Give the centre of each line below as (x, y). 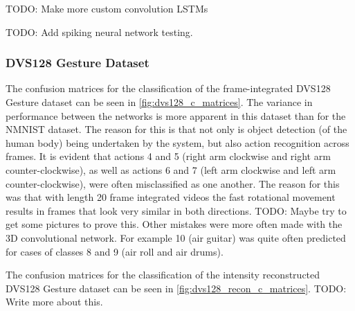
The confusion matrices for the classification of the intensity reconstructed (163, 275)
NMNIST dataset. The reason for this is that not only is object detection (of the (176, 129)
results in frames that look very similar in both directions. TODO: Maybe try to (176, 210)
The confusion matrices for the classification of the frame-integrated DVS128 (168, 88)
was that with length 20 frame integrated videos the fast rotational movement (171, 197)
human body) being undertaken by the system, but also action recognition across (177, 142)
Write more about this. (54, 302)
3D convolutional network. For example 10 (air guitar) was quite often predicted (176, 237)
